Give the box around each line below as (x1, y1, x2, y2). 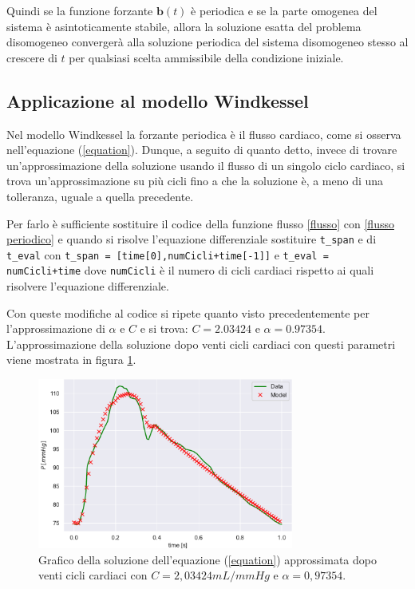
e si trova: (140, 320, 188, 337)
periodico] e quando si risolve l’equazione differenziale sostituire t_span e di (6, 231, 377, 247)
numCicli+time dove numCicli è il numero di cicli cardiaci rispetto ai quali (6, 262, 374, 279)
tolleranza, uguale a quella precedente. (6, 188, 194, 204)
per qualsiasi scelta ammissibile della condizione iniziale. (69, 49, 344, 65)
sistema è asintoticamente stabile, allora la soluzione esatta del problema (6, 18, 362, 34)
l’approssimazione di (6, 320, 105, 337)
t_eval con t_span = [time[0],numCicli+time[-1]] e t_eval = (6, 246, 329, 263)
